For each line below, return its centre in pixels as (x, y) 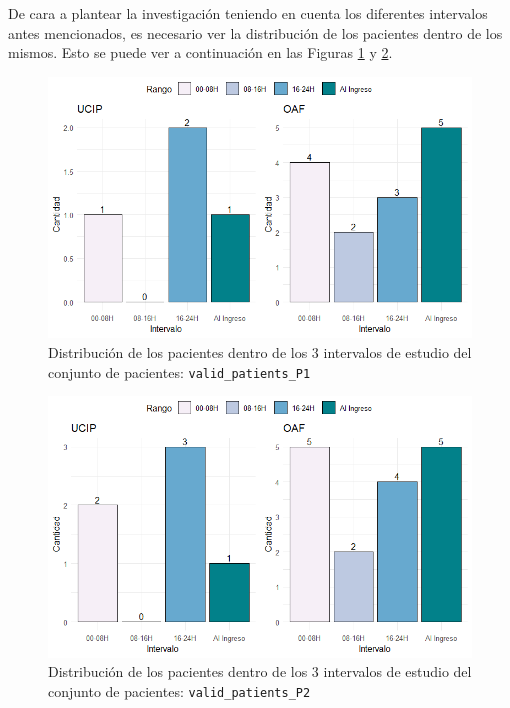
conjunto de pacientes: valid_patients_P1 (179, 371)
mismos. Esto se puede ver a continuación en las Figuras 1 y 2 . (200, 52)
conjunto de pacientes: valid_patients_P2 (179, 690)
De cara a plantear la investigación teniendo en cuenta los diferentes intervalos (248, 13)
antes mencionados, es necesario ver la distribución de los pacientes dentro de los (255, 32)
